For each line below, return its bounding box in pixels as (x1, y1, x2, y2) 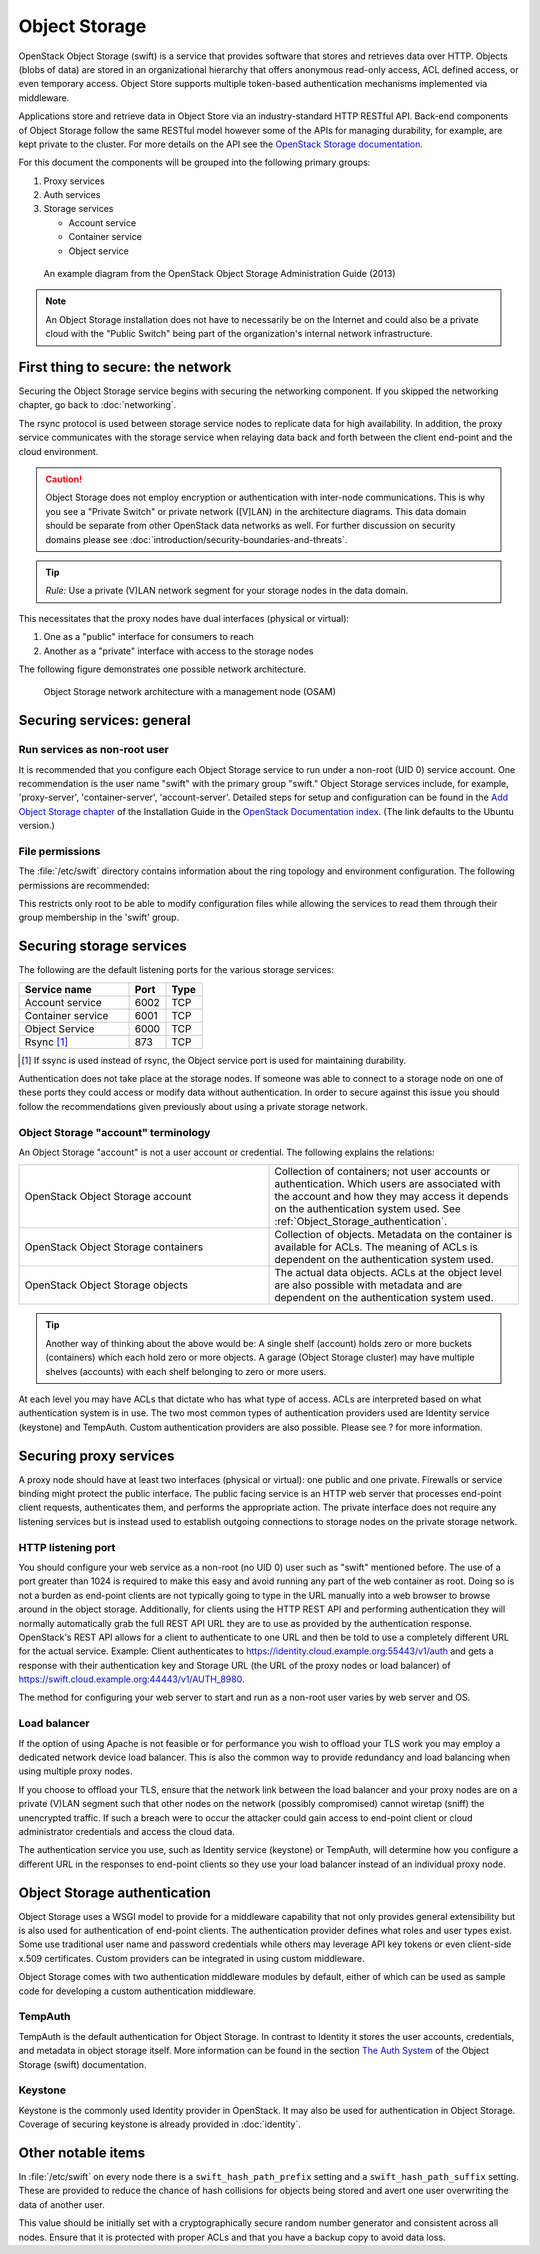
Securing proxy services (18, 1447, 175, 1464)
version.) (18, 820, 55, 832)
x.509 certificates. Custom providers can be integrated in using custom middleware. (18, 1952, 365, 1964)
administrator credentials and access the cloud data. (18, 1825, 235, 1837)
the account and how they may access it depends (274, 1190, 509, 1204)
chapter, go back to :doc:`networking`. (18, 399, 177, 411)
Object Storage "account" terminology (18, 1125, 211, 1139)
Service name (24, 982, 92, 996)
